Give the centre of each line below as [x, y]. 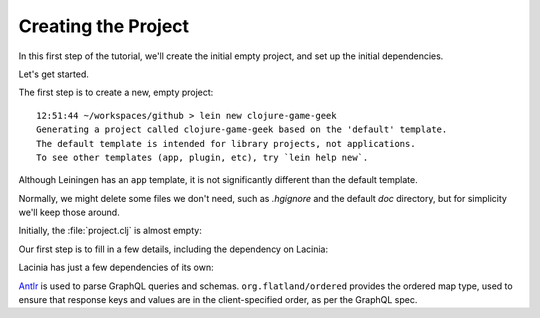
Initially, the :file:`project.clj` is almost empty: [110, 231]
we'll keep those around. [69, 212]
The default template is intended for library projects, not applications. [226, 143]
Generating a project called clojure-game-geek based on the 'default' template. [242, 129]
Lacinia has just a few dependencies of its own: [116, 267]
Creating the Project [104, 26]
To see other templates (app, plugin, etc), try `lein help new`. [202, 157]
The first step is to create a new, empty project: [116, 92]
